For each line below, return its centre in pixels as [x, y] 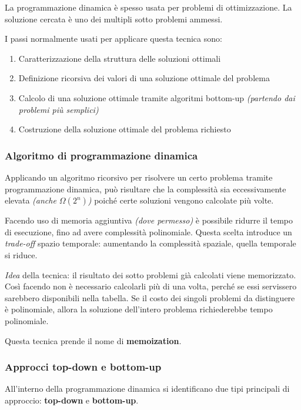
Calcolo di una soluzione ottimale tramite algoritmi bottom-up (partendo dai [157, 97]
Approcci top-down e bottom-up [83, 367]
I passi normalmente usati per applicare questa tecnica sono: [113, 39]
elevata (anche [31, 200]
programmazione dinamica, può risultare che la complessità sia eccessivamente [146, 189]
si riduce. [21, 254]
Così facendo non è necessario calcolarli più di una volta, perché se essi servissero [151, 286]
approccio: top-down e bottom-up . [72, 400]
